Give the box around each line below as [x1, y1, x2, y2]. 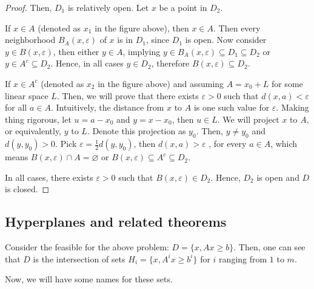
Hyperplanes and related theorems [5, 212, 227, 231]
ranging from [219, 252, 267, 265]
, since [145, 33, 170, 46]
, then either [53, 45, 99, 57]
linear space [5, 89, 48, 102]
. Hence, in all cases [50, 57, 124, 70]
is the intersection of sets [33, 252, 125, 265]
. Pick [55, 137, 77, 150]
